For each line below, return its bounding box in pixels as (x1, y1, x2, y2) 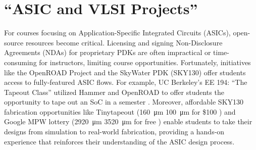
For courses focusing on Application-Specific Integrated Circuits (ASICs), (4, 27, 231, 38)
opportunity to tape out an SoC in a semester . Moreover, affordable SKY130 (4, 96, 244, 107)
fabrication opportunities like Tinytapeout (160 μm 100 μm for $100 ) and (4, 106, 236, 117)
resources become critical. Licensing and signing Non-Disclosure (25, 37, 223, 47)
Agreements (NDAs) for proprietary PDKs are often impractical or (4, 47, 211, 58)
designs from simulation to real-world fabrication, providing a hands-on (4, 126, 225, 137)
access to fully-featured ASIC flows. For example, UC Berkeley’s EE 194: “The (4, 77, 247, 87)
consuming (4, 57, 37, 67)
